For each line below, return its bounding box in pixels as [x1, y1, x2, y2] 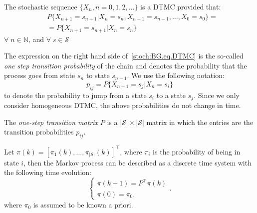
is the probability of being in [153, 146, 241, 156]
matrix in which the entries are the [146, 116, 254, 127]
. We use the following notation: [127, 70, 225, 80]
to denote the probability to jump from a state [4, 89, 147, 100]
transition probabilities [4, 126, 74, 137]
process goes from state [4, 70, 75, 80]
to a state [156, 89, 186, 100]
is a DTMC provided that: [140, 1, 221, 11]
